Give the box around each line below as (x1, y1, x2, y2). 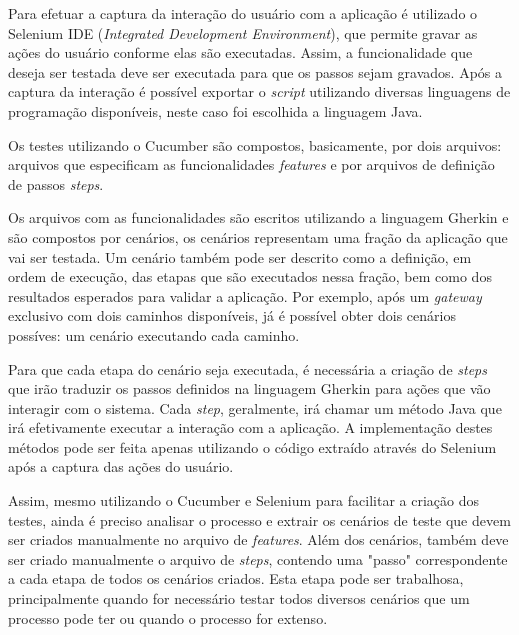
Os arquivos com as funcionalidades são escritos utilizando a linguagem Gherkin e (8, 207, 509, 228)
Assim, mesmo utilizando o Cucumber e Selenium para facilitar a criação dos (8, 490, 479, 511)
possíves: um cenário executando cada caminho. (8, 324, 300, 345)
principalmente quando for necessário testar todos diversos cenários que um (8, 588, 470, 609)
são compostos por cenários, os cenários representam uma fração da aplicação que (8, 226, 508, 247)
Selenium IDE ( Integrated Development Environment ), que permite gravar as (8, 22, 478, 43)
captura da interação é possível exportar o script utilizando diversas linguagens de (8, 81, 511, 102)
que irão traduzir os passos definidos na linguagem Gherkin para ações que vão (8, 378, 491, 399)
